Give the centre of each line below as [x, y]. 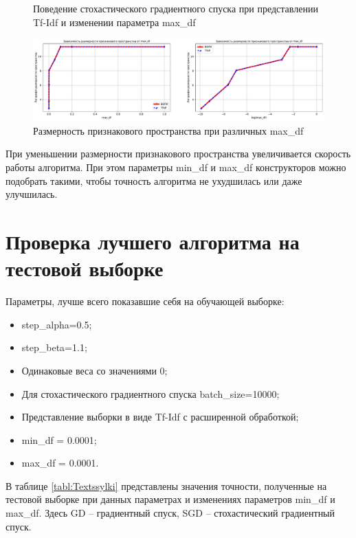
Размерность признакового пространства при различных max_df [168, 130]
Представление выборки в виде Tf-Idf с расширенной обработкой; [160, 417]
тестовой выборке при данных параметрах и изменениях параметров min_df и [170, 499]
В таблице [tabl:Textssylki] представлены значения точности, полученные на [166, 485]
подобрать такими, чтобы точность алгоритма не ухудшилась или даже [154, 180]
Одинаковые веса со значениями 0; [94, 370]
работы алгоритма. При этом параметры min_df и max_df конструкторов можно [176, 167]
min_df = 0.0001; [59, 439]
